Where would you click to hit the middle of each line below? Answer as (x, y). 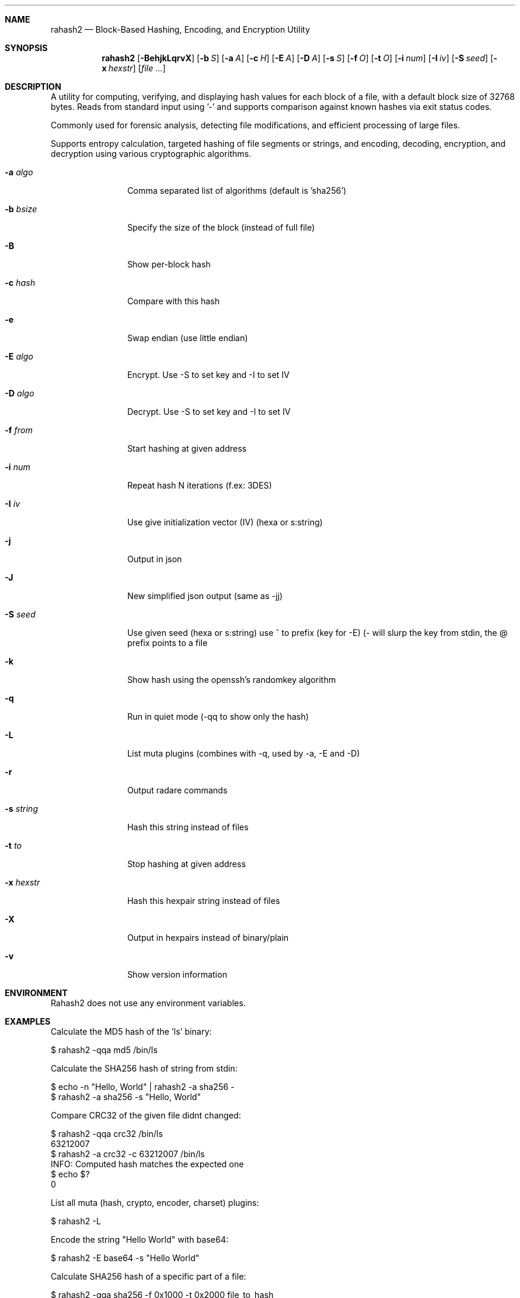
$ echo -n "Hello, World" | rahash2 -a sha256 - (143, 1087)
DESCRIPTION (33, 86)
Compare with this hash (174, 301)
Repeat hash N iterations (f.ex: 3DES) (200, 485)
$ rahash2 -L (76, 1221)
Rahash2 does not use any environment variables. (148, 1003)
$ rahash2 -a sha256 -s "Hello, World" (126, 1097)
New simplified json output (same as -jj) (205, 596)
